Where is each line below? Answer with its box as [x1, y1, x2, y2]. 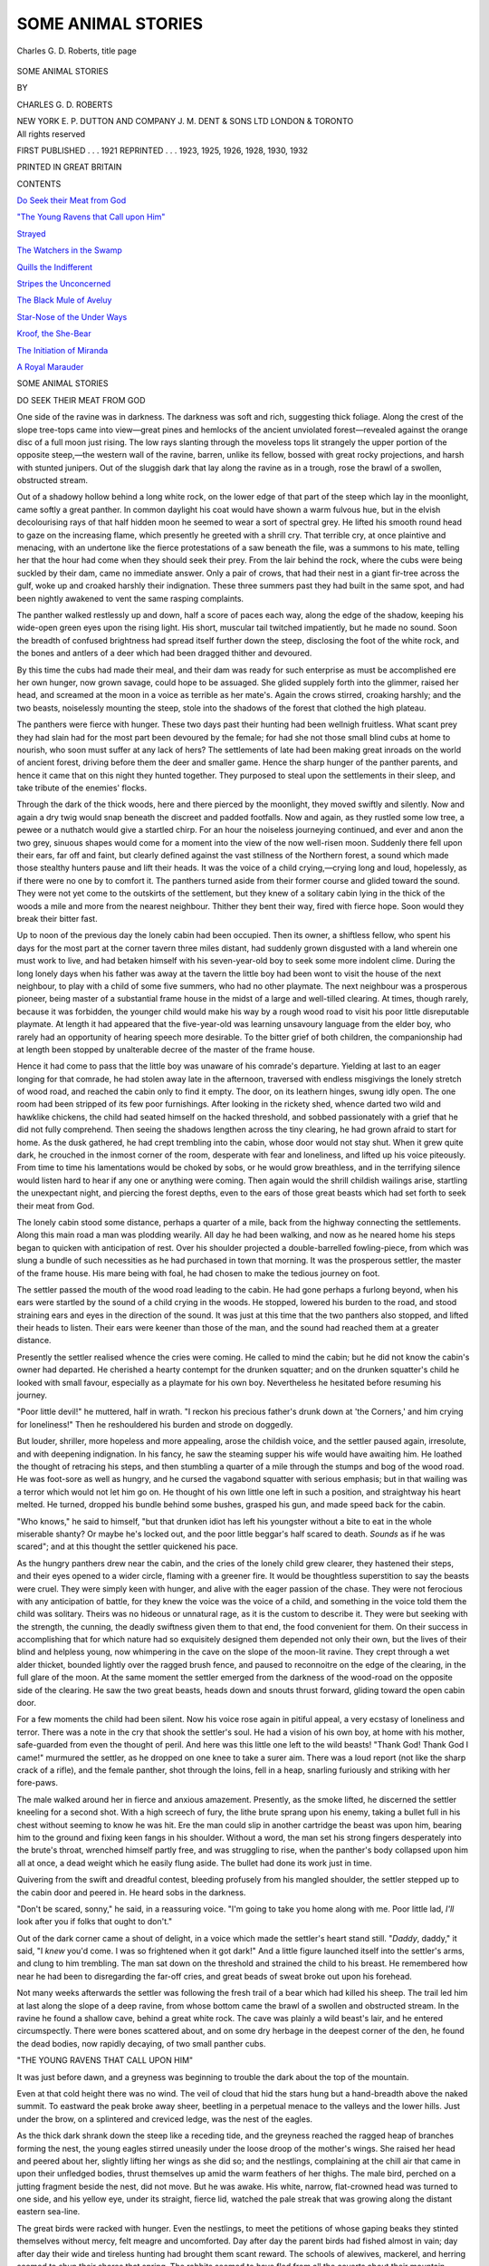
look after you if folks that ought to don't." [16, 1916, 172, 1927]
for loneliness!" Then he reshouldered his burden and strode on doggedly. [16, 1419, 293, 1429]
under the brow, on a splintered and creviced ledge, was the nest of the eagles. [16, 2113, 312, 2125]
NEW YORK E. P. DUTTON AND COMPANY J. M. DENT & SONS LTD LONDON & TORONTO [16, 116, 354, 127]
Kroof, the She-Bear [16, 328, 92, 339]
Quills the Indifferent [16, 261, 93, 272]
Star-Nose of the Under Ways [16, 311, 128, 322]
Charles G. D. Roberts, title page [16, 45, 138, 56]
